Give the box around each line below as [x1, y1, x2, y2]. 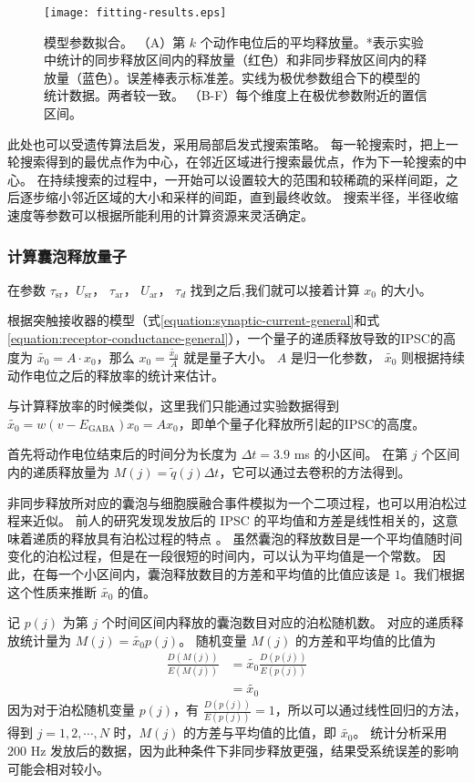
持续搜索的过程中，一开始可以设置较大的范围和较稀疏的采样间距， [49, 169, 446, 188]
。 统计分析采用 [353, 723, 448, 742]
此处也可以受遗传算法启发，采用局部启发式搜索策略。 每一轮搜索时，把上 [7, 134, 446, 153]
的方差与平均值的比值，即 [183, 723, 337, 742]
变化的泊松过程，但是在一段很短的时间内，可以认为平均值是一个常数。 [7, 546, 428, 565]
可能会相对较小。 [7, 758, 109, 778]
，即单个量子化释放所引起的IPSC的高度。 [178, 413, 426, 432]
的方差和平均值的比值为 [295, 630, 437, 649]
